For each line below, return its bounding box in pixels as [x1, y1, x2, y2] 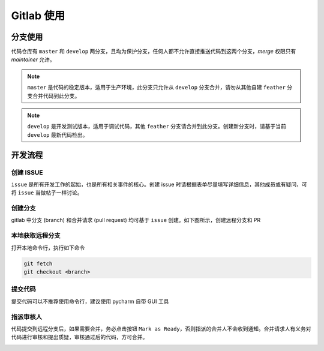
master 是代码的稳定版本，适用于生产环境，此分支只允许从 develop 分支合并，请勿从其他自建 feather [27, 84, 286, 91]
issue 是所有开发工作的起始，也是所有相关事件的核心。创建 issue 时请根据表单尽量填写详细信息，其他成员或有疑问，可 [11, 181, 307, 188]
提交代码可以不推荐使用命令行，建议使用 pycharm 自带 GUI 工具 [11, 298, 169, 305]
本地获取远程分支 [11, 232, 61, 240]
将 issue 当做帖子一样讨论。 [11, 189, 83, 196]
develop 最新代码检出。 [27, 131, 88, 138]
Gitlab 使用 [11, 9, 65, 22]
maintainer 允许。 [11, 56, 55, 63]
